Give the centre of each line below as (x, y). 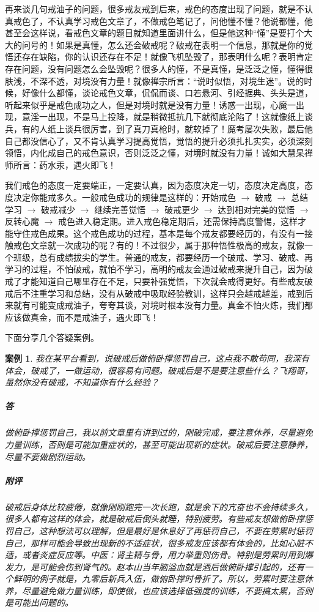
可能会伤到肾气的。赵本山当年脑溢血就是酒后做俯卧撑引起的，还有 (171, 566)
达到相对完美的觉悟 (256, 209)
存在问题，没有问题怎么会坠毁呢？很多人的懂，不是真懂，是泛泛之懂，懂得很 (159, 68)
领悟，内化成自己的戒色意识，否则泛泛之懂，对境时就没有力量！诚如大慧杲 (155, 153)
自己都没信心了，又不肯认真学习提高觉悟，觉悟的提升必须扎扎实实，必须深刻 (159, 140)
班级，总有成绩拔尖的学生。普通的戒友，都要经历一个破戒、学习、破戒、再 (163, 257)
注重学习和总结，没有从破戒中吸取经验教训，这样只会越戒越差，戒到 (167, 293)
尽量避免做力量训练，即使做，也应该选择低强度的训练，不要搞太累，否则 (167, 590)
